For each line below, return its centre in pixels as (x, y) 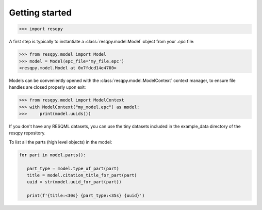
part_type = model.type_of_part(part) (73, 168)
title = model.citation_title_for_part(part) (82, 175)
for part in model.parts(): (52, 155)
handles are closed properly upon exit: (48, 87)
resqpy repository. (27, 133)
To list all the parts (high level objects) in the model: (61, 142)
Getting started (40, 13)
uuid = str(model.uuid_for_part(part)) (74, 182)
